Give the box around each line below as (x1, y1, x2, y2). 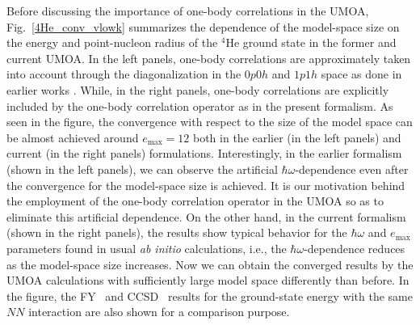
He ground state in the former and (225, 34, 397, 51)
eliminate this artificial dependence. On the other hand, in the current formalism (6, 208, 406, 225)
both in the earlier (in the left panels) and (192, 129, 401, 146)
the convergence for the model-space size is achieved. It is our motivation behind (6, 176, 405, 193)
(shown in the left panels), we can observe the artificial (6, 160, 278, 177)
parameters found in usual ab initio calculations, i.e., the (6, 239, 287, 256)
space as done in (321, 65, 402, 82)
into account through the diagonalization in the (6, 65, 241, 82)
